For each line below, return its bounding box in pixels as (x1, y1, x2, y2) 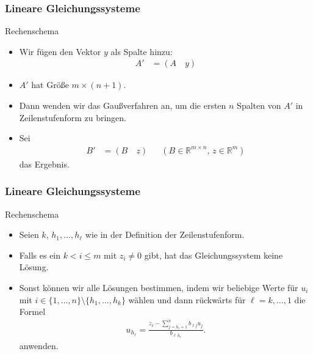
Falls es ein (19, 248, 61, 261)
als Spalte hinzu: (110, 45, 173, 57)
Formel (19, 305, 46, 318)
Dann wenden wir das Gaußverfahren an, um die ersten (19, 99, 226, 112)
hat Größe (31, 78, 69, 91)
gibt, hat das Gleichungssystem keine (144, 248, 283, 261)
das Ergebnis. (19, 157, 70, 170)
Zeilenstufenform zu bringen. (19, 111, 126, 124)
